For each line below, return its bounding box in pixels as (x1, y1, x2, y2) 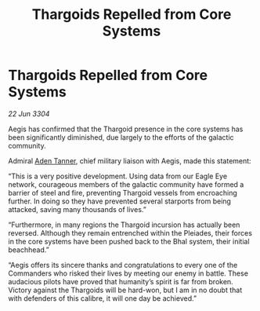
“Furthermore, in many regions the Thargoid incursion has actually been (8, 220, 240, 229)
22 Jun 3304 (8, 108, 50, 119)
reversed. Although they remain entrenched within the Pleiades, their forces (8, 228, 253, 237)
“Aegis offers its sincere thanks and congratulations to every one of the (8, 260, 238, 269)
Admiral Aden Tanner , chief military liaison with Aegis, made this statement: (8, 155, 252, 166)
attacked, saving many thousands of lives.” (8, 204, 146, 214)
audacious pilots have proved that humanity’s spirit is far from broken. (8, 276, 233, 286)
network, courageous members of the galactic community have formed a (8, 179, 244, 189)
